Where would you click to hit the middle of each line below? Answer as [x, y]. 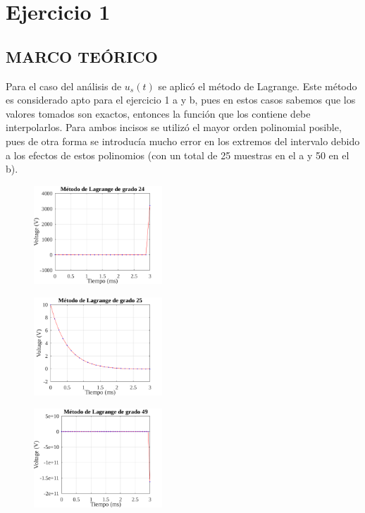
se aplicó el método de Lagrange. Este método [258, 86]
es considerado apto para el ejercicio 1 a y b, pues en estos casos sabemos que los [181, 100]
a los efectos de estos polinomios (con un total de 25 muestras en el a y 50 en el [178, 155]
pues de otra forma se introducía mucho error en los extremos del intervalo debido [183, 141]
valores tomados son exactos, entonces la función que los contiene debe [158, 113]
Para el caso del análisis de [64, 86]
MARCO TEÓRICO [82, 56]
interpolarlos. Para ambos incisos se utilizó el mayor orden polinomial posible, [174, 127]
